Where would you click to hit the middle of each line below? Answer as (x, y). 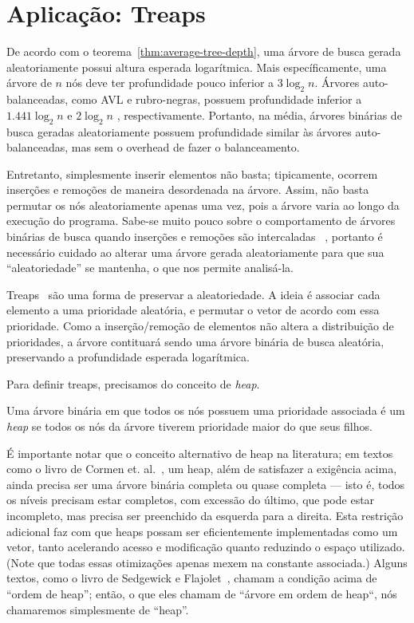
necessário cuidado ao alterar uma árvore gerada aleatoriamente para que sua (195, 252)
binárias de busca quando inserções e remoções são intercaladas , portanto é (195, 237)
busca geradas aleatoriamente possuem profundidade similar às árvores (179, 131)
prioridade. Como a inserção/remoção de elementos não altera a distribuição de (200, 326)
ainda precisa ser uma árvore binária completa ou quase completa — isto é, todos (206, 484)
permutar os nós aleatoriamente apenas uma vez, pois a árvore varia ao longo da (203, 205)
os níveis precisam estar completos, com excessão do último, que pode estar (191, 500)
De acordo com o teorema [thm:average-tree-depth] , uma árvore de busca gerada (204, 51)
